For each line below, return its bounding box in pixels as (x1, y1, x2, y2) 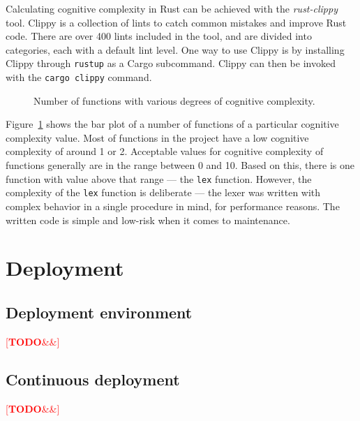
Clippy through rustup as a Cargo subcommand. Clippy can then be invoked (6, 56, 336, 71)
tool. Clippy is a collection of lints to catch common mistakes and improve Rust (6, 15, 347, 29)
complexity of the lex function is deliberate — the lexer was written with (6, 185, 321, 200)
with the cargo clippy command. (6, 70, 152, 84)
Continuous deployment (6, 368, 180, 390)
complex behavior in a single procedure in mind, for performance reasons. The (6, 198, 340, 213)
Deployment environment (6, 301, 193, 323)
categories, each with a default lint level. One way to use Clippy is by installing (6, 42, 345, 57)
